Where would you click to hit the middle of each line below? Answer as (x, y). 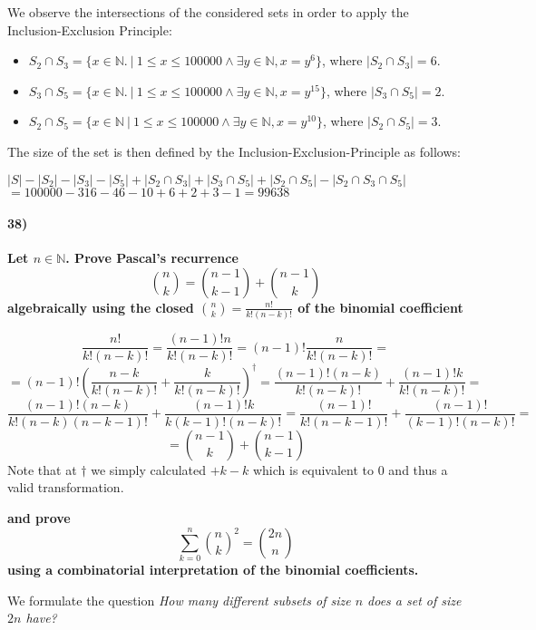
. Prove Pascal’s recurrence (152, 258)
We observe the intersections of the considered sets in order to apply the (208, 12)
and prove (39, 518)
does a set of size (414, 600)
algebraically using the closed (101, 307)
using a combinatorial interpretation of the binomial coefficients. (213, 569)
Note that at (42, 469)
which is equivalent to (313, 469)
